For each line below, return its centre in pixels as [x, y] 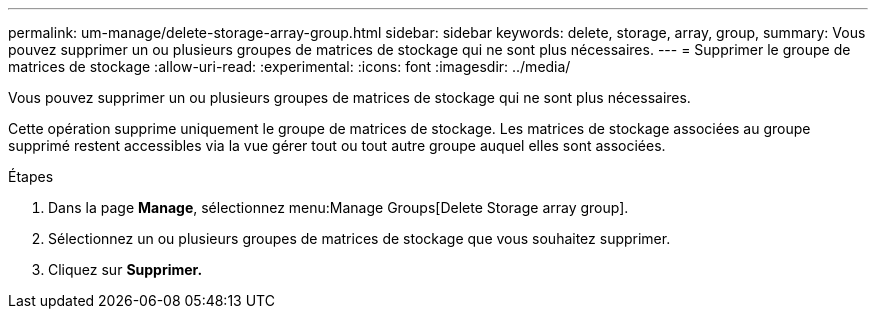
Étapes [31, 176]
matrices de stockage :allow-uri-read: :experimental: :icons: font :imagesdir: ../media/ [289, 66]
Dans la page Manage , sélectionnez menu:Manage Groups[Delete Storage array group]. [338, 207]
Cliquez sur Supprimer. [125, 269]
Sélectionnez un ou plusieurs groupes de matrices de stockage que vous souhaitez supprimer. [359, 238]
